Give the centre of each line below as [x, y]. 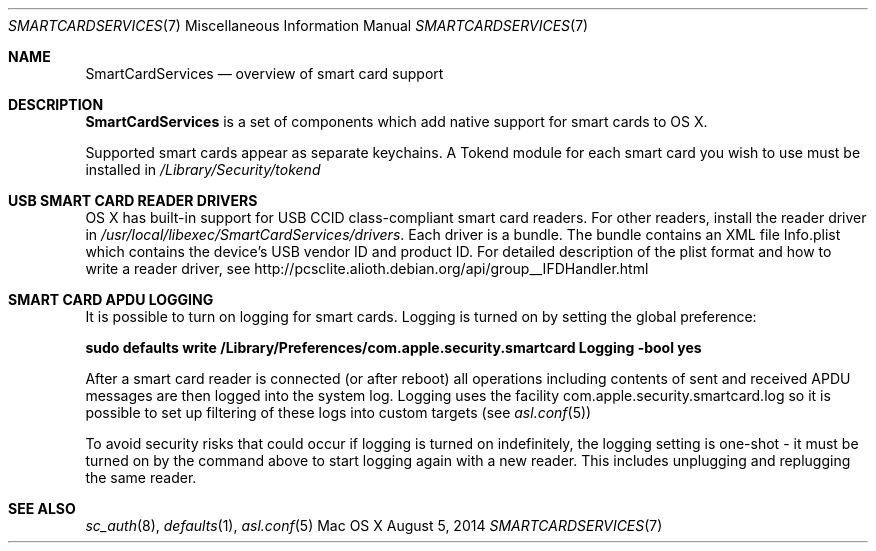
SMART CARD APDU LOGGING [111, 299]
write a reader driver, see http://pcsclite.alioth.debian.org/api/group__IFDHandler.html [367, 268]
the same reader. [141, 477]
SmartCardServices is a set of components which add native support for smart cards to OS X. [396, 121]
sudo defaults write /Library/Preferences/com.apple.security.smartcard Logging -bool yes [393, 347]
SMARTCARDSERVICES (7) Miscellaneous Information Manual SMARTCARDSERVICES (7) [298, 25]
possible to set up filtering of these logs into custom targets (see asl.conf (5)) [338, 412]
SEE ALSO [42, 508]
